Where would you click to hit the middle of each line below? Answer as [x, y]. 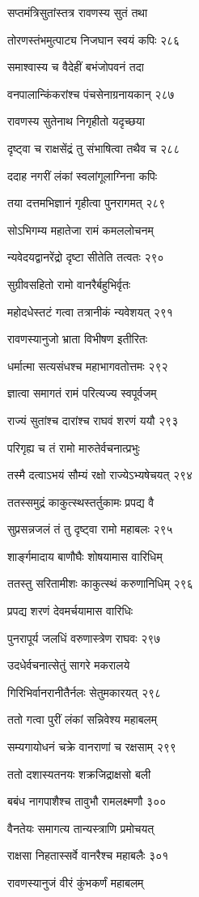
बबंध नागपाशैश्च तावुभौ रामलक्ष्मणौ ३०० [87, 801]
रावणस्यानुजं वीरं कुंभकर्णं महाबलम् [76, 882]
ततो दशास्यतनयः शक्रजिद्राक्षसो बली [79, 774]
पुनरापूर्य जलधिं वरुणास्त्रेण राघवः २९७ [84, 638]
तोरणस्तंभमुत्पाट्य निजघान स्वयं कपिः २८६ [94, 39]
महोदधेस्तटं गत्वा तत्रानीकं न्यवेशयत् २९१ [90, 311]
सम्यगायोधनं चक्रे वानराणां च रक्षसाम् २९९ [92, 747]
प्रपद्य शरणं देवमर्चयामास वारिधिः [70, 611]
